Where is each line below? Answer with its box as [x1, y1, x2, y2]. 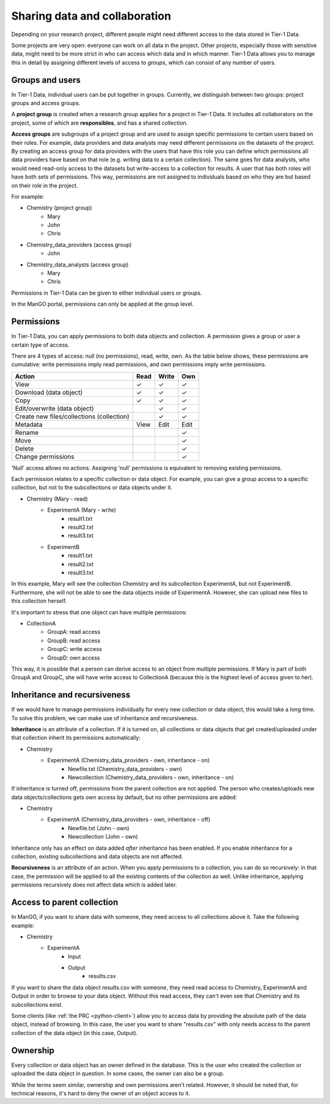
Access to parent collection [11, 897, 119, 908]
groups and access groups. [11, 100, 81, 107]
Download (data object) [15, 388, 83, 397]
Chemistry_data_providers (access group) [26, 241, 132, 248]
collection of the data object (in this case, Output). [11, 1029, 138, 1036]
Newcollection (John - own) [68, 833, 138, 841]
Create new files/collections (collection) [15, 412, 130, 421]
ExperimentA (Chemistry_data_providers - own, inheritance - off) [47, 816, 211, 823]
